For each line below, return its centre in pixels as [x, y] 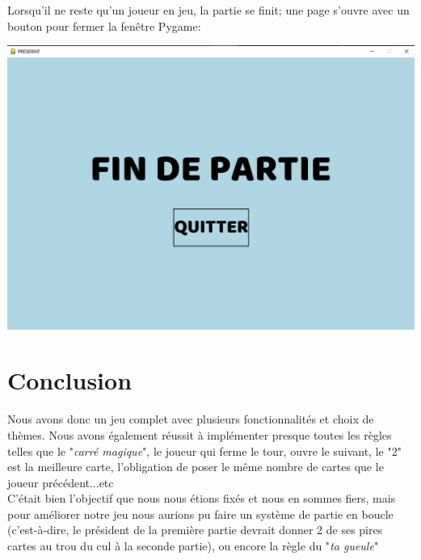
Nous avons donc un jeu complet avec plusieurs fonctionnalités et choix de [191, 419]
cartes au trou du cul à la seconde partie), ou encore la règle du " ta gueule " [193, 546]
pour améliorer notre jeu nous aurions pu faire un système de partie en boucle [200, 514]
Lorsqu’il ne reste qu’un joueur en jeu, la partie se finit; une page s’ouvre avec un [208, 10]
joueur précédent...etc [61, 482]
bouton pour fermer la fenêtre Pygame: [104, 25]
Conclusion [70, 380]
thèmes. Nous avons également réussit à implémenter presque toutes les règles [200, 434]
